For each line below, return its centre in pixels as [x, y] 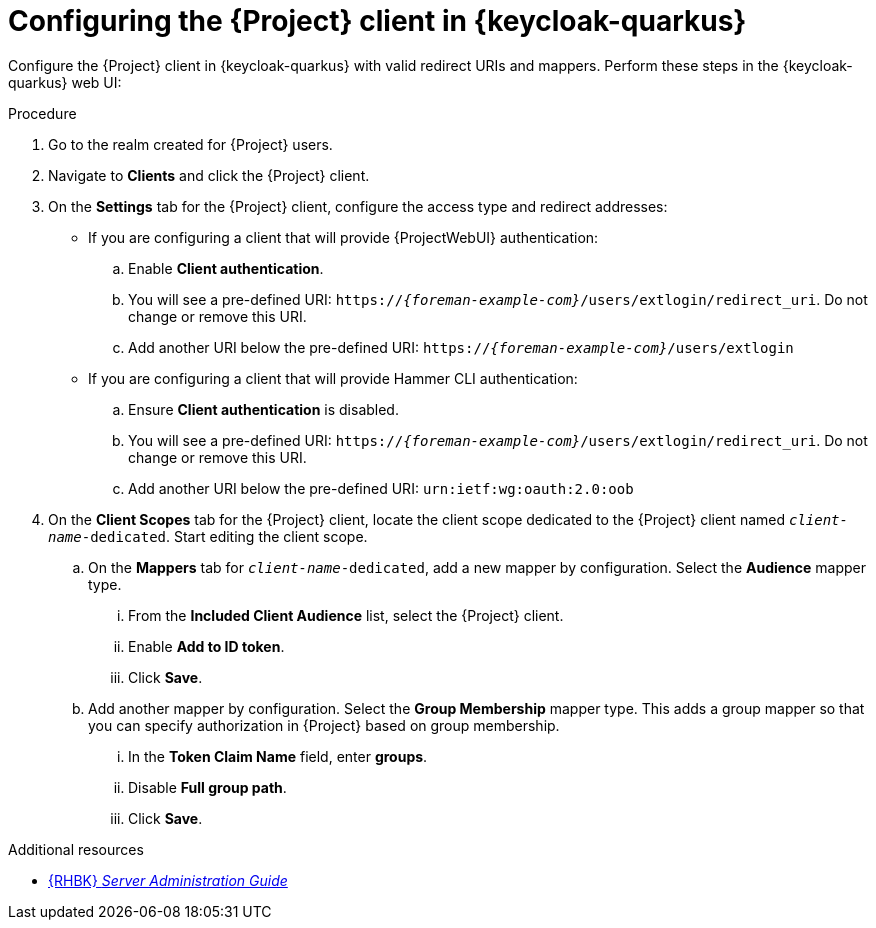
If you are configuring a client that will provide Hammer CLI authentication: [333, 378]
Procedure [42, 113]
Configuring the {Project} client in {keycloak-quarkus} [377, 21]
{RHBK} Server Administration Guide [168, 880]
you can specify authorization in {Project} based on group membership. [324, 725]
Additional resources [76, 849]
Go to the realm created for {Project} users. [190, 144]
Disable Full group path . [207, 787]
